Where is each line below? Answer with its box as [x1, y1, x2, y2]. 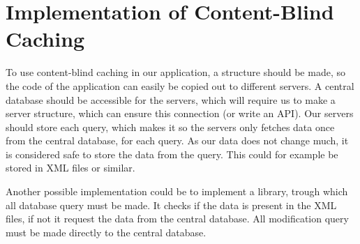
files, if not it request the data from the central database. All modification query [6, 211, 349, 226]
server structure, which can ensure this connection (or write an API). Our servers [6, 106, 354, 121]
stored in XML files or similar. [6, 160, 135, 175]
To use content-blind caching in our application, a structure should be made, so [6, 65, 345, 79]
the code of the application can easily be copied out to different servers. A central [6, 78, 354, 93]
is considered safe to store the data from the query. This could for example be [6, 146, 338, 161]
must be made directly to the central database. [6, 224, 207, 239]
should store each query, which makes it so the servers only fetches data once [6, 119, 335, 134]
